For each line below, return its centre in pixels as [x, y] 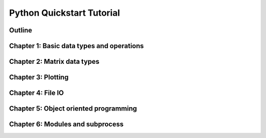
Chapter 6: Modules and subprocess [66, 124]
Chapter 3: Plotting [39, 77]
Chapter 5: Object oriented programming [73, 109]
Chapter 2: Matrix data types [54, 62]
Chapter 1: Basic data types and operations [76, 46]
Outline [20, 30]
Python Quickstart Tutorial [65, 13]
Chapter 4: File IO [36, 93]
